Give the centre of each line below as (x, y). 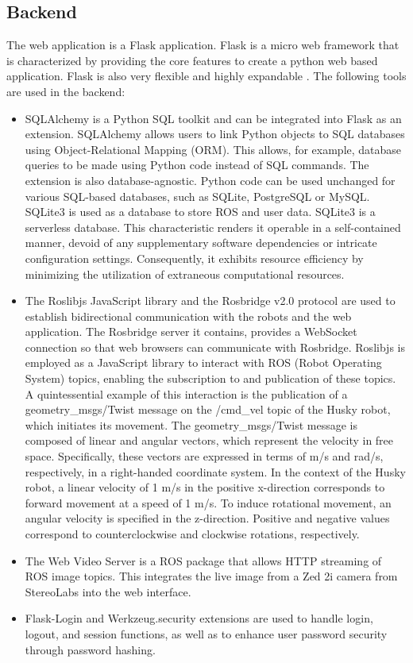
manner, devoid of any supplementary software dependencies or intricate (201, 243)
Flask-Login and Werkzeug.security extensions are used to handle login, (199, 618)
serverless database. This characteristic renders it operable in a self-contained (213, 227)
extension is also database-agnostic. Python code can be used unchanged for (210, 180)
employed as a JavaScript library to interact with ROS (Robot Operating (203, 362)
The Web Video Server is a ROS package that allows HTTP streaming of (203, 560)
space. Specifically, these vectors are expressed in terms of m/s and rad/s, (204, 456)
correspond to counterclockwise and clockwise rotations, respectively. (192, 534)
